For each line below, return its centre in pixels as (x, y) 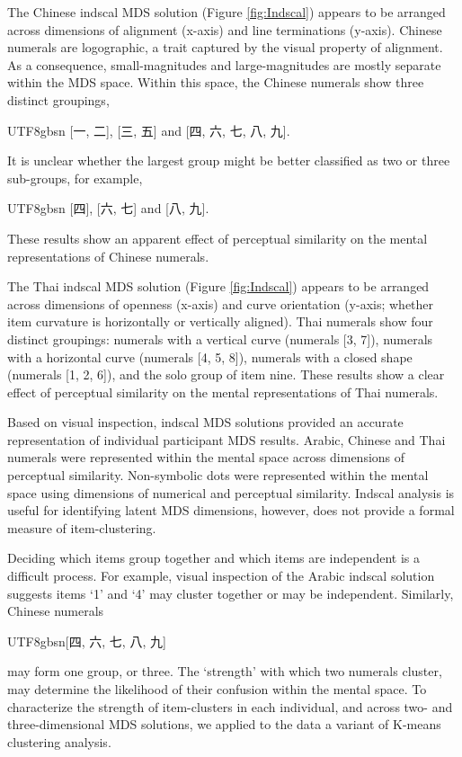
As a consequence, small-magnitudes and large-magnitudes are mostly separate (224, 64)
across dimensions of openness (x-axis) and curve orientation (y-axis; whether (221, 303)
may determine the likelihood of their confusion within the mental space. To (217, 689)
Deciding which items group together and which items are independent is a (214, 558)
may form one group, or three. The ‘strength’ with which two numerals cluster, (225, 671)
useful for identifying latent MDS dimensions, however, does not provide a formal (231, 510)
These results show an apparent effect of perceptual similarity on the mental (218, 238)
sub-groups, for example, (75, 178)
